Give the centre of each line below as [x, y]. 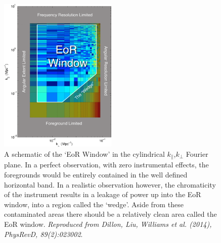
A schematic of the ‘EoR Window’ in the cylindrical [84, 154]
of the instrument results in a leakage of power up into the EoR [103, 194]
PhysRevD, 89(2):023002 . [43, 234]
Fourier [197, 154]
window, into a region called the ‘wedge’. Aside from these [94, 204]
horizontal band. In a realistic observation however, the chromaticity [110, 184]
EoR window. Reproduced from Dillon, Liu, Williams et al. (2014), [108, 224]
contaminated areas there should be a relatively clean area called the [111, 214]
